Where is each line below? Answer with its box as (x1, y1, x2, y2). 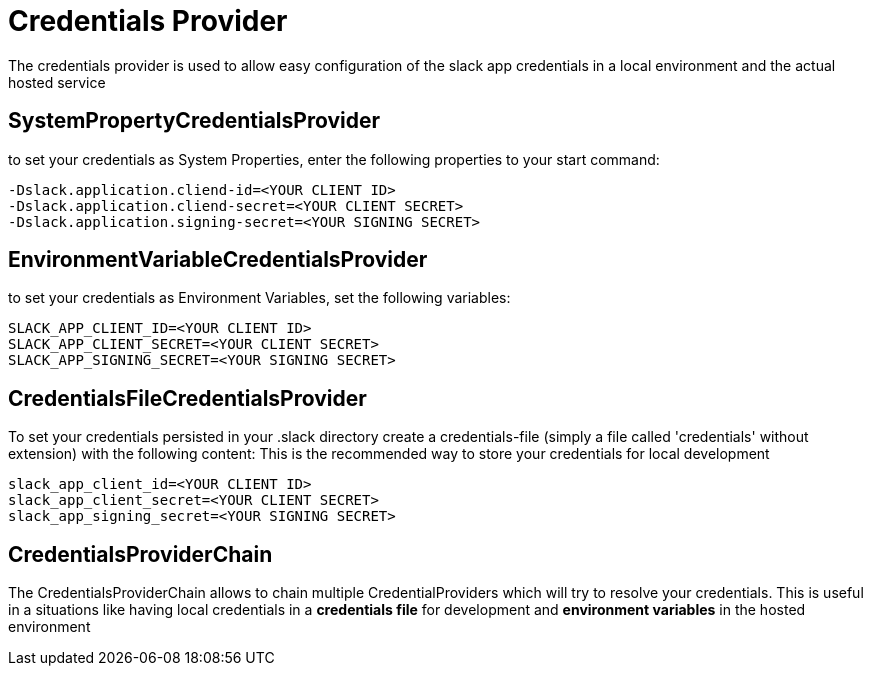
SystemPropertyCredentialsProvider (8, 108, 381, 134)
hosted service (8, 73, 106, 91)
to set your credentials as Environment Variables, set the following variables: (8, 289, 511, 307)
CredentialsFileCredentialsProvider (8, 385, 367, 411)
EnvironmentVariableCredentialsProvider (8, 247, 428, 273)
